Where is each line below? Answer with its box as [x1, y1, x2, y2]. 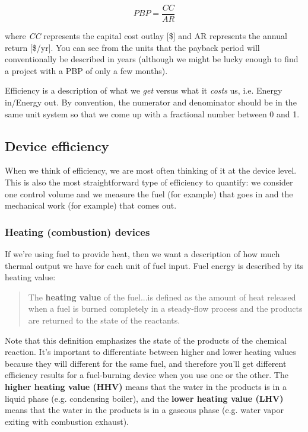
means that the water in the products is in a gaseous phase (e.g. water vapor [5, 404, 284, 416]
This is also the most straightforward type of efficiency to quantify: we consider [5, 176, 293, 188]
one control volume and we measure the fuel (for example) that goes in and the [5, 187, 293, 200]
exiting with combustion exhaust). [5, 415, 129, 427]
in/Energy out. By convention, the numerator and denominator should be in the [5, 96, 297, 108]
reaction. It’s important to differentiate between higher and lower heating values [5, 345, 296, 358]
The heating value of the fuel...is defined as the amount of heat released [28, 290, 296, 303]
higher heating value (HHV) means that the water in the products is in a [5, 380, 287, 392]
